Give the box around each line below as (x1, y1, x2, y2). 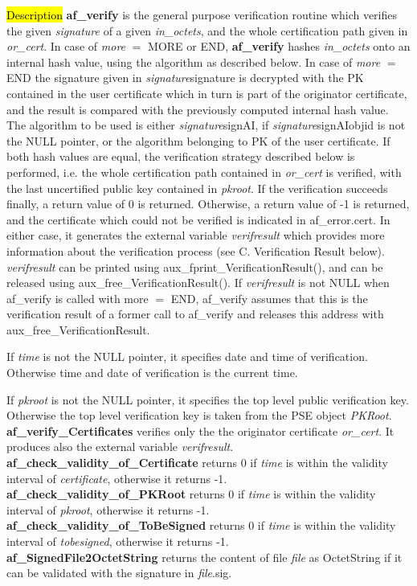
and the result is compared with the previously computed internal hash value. (6, 100, 389, 117)
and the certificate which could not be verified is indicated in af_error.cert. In (6, 211, 390, 227)
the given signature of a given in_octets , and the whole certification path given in (6, 22, 408, 39)
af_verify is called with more (6, 289, 149, 306)
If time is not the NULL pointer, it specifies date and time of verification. (6, 348, 368, 365)
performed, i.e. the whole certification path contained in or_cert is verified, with (6, 163, 402, 180)
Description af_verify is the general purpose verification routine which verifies (6, 6, 398, 23)
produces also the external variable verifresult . (6, 438, 234, 455)
